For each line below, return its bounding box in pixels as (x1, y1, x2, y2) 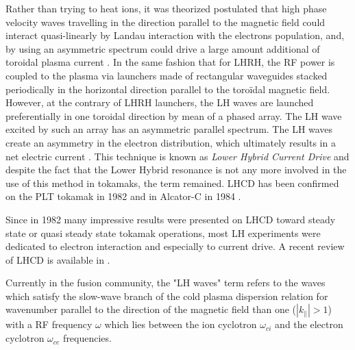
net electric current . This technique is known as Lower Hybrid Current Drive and (5, 149, 350, 163)
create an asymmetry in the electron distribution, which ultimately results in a (5, 135, 336, 149)
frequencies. (63, 331, 112, 345)
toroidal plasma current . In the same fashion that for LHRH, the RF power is (5, 55, 335, 69)
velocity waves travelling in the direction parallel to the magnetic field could (5, 14, 326, 29)
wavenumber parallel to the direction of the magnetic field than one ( (5, 302, 297, 316)
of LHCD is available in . (5, 252, 110, 266)
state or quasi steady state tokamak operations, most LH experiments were (5, 225, 321, 240)
